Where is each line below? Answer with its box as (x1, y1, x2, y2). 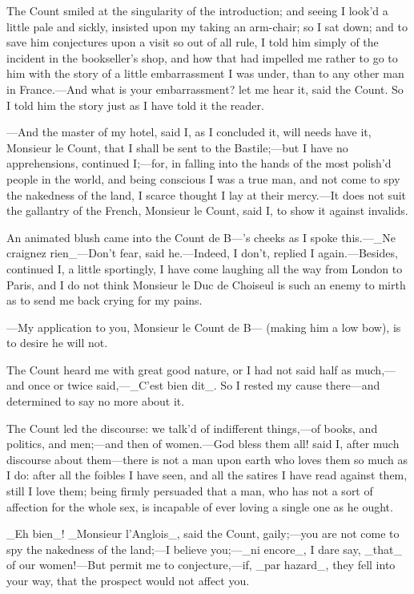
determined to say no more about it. (6, 393, 185, 410)
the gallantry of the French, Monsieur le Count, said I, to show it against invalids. (6, 202, 408, 219)
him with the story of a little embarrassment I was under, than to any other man (6, 65, 404, 82)
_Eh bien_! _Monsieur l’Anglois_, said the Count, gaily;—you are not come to (6, 525, 400, 542)
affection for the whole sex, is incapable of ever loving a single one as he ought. (6, 498, 393, 515)
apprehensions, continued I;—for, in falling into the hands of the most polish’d (6, 155, 392, 172)
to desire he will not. (6, 334, 108, 351)
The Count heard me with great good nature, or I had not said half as (6, 361, 352, 378)
